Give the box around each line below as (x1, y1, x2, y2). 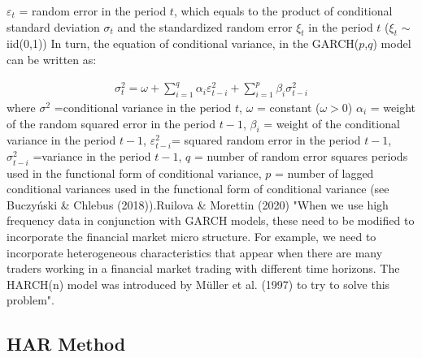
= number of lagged (275, 164, 374, 181)
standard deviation (7, 18, 100, 35)
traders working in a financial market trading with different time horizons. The (7, 260, 400, 277)
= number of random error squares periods (194, 148, 408, 165)
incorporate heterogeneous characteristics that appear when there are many (7, 244, 383, 261)
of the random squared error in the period (7, 114, 216, 132)
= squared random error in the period (171, 132, 361, 149)
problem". (7, 291, 54, 308)
